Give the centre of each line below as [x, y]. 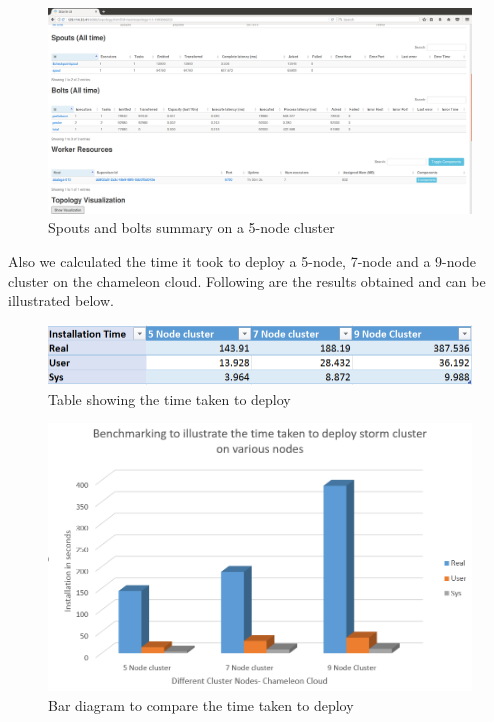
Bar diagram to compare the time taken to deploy [201, 704]
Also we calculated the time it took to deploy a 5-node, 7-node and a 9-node [242, 260]
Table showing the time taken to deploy [169, 398]
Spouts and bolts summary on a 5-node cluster [191, 227]
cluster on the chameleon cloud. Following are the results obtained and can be [247, 280]
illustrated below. [61, 300]
